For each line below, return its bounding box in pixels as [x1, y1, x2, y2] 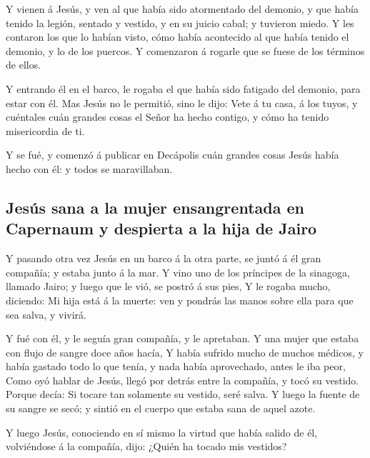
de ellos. [6, 57, 41, 72]
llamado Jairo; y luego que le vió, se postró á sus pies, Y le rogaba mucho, [6, 279, 331, 294]
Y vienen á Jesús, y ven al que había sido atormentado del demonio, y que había [6, 1, 359, 16]
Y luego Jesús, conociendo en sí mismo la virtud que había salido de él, [6, 424, 318, 439]
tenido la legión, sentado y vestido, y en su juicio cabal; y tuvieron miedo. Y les [6, 15, 354, 30]
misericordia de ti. [6, 123, 85, 138]
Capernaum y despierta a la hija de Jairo [6, 217, 317, 239]
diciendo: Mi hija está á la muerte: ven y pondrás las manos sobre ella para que [6, 292, 354, 307]
